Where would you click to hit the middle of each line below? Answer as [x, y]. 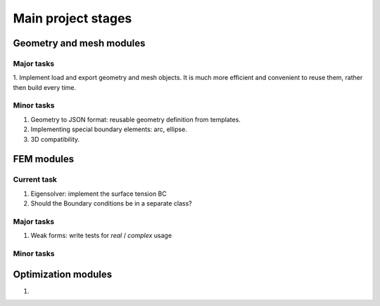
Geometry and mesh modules [79, 43]
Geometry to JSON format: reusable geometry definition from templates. [135, 119]
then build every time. [45, 87]
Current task [35, 180]
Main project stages [72, 18]
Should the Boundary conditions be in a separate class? [112, 204]
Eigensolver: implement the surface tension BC [99, 194]
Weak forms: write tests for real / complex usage [101, 236]
